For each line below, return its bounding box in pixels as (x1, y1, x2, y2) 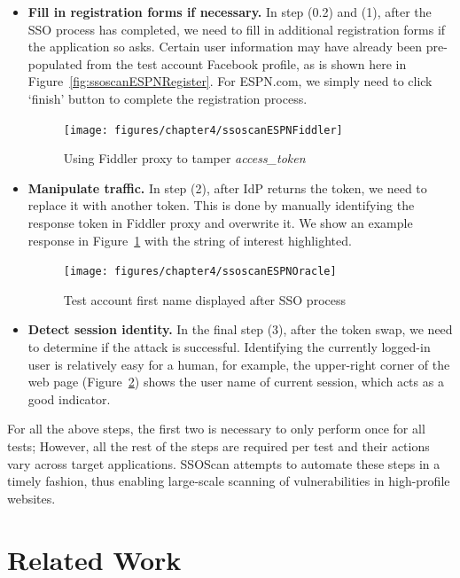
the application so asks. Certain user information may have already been (27, 37, 422, 56)
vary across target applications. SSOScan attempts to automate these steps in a (7, 454, 441, 473)
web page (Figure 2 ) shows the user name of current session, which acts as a (27, 372, 444, 391)
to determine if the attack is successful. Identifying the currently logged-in (27, 338, 431, 356)
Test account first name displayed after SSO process (63, 290, 347, 309)
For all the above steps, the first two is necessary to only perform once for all (7, 419, 425, 438)
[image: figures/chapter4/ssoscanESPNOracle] (63, 265, 337, 278)
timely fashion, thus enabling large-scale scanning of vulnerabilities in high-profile (7, 472, 450, 490)
